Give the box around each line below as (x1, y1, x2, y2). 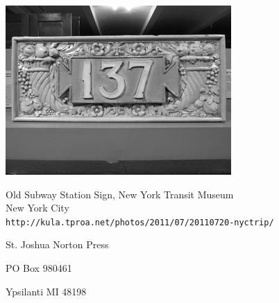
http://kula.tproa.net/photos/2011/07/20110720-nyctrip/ (6, 217, 274, 227)
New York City (6, 200, 69, 215)
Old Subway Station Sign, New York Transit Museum (6, 187, 234, 201)
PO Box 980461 (6, 261, 72, 275)
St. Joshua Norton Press (6, 237, 109, 252)
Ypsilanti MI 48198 (6, 284, 87, 298)
